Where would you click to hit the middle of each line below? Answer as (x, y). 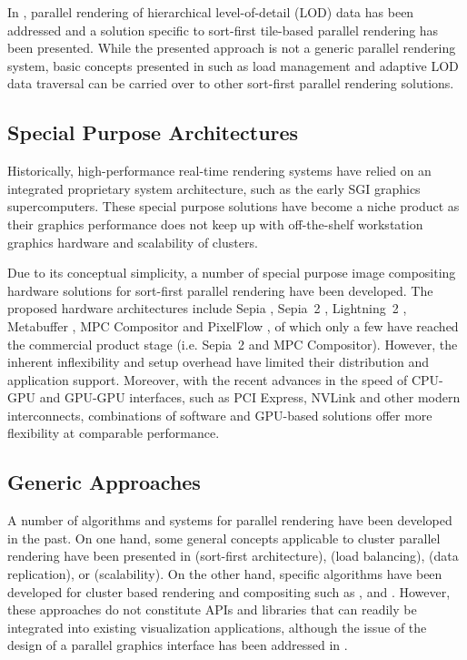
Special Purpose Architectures (153, 132)
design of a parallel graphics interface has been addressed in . (178, 645)
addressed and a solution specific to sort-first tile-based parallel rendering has (223, 30)
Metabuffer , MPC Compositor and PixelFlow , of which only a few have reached (233, 325)
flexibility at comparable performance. (114, 433)
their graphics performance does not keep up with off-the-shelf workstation (215, 223)
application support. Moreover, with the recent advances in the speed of (208, 379)
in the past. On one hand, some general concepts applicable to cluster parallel (224, 538)
